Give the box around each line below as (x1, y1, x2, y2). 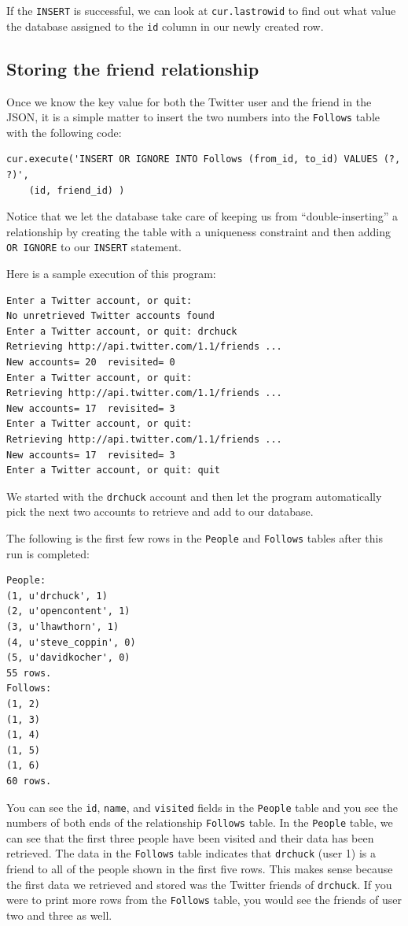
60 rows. (6, 775, 52, 787)
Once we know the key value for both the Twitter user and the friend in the (6, 93, 372, 109)
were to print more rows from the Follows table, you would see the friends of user (6, 891, 402, 908)
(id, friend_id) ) (28, 184, 125, 196)
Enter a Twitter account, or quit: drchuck (6, 325, 237, 337)
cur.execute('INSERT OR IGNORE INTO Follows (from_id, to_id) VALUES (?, (6, 154, 401, 165)
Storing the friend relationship (6, 56, 259, 80)
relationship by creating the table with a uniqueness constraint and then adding (6, 223, 391, 239)
